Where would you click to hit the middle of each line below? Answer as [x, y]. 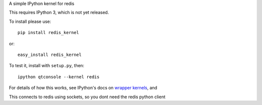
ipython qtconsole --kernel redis [58, 77]
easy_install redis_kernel [50, 54]
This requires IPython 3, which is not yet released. [59, 13]
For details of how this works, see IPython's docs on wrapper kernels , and [83, 88]
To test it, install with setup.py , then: [47, 66]
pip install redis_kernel [49, 33]
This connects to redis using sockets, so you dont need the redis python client [87, 97]
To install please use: [30, 21]
